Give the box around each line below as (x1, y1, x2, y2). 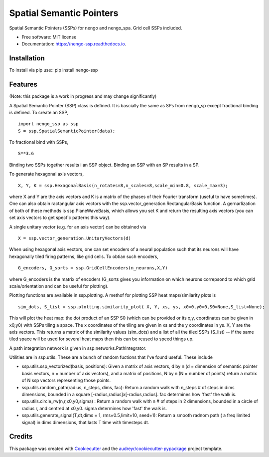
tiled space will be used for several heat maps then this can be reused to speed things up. (9, 336, 194, 342)
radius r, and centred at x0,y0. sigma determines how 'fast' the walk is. (21, 405, 167, 411)
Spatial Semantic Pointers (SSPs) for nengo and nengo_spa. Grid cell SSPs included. (9, 25, 182, 31)
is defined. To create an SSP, (9, 109, 69, 115)
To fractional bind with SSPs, (9, 139, 69, 145)
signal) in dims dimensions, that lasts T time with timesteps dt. (21, 419, 149, 425)
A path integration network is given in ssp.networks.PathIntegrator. (9, 345, 146, 351)
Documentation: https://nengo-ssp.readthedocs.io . (21, 41, 127, 47)
